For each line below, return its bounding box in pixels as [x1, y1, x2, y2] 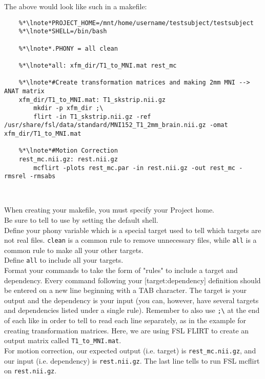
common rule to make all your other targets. [4, 244, 144, 255]
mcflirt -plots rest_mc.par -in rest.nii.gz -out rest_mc [33, 164, 236, 172]
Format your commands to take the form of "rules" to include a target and [4, 265, 238, 276]
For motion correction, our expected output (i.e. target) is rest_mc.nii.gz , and [4, 345, 256, 355]
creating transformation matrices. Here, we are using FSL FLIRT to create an [4, 325, 249, 335]
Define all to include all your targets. [4, 255, 124, 265]
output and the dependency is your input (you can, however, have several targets [4, 294, 259, 305]
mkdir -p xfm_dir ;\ [33, 104, 104, 112]
